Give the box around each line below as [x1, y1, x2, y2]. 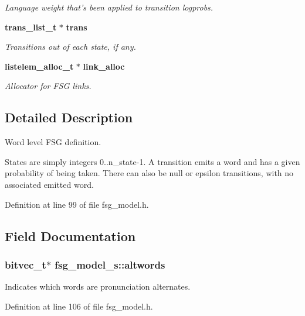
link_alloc [83, 60, 125, 72]
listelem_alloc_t [5, 60, 74, 72]
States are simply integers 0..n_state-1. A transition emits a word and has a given [5, 155, 300, 167]
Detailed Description [5, 108, 133, 126]
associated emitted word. [5, 178, 94, 190]
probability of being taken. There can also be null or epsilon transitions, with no [5, 167, 294, 179]
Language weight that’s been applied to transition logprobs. [5, 1, 213, 13]
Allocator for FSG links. [5, 80, 91, 92]
